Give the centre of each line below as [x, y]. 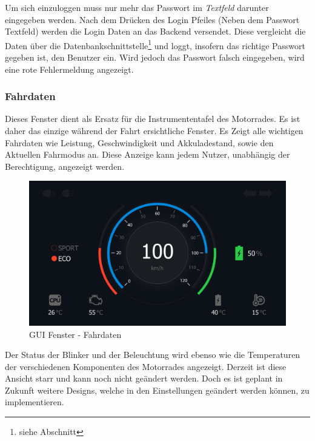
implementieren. [35, 402]
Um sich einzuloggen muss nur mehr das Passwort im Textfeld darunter [137, 7]
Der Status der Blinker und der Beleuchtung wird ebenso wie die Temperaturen [153, 355]
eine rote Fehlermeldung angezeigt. [69, 69]
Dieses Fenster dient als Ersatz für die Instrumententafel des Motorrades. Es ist [153, 119]
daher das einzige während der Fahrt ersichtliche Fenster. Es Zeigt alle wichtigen [154, 131]
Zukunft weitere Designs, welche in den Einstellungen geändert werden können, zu [157, 390]
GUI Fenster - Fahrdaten [75, 334]
